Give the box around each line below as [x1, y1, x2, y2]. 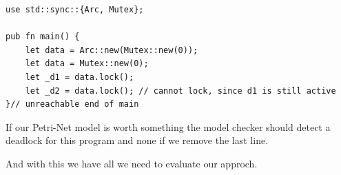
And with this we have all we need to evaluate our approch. [6, 156, 258, 170]
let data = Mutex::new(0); [25, 59, 149, 69]
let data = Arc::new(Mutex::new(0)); [25, 45, 198, 55]
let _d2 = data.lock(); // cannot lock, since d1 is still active [25, 85, 336, 96]
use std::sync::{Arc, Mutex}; [6, 5, 144, 14]
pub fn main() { [6, 32, 80, 42]
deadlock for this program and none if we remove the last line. [6, 133, 269, 147]
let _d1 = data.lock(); [25, 72, 134, 82]
